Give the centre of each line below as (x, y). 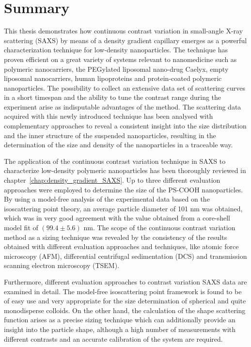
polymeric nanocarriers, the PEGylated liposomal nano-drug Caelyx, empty (116, 69)
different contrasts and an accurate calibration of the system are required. (113, 339)
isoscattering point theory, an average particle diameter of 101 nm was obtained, (123, 208)
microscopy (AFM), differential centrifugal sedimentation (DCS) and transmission (125, 256)
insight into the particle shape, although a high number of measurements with (120, 329)
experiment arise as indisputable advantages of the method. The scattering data (123, 106)
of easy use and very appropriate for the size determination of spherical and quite (125, 301)
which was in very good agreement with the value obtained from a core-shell (117, 218)
